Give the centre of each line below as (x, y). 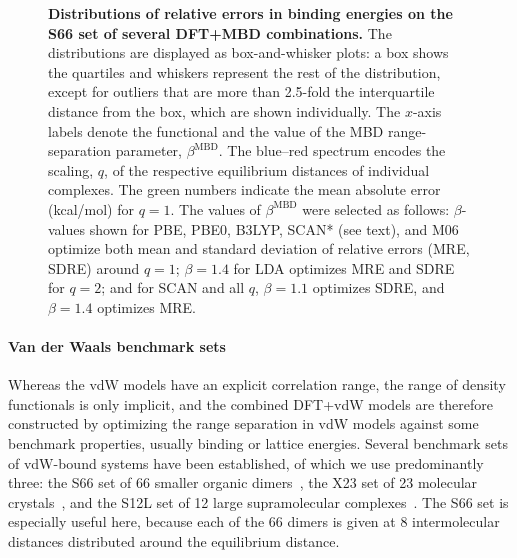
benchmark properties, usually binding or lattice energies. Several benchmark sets (258, 443)
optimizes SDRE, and (378, 287)
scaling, (71, 169)
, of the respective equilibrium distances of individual (267, 169)
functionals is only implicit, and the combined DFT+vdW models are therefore (250, 403)
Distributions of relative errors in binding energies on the (250, 13)
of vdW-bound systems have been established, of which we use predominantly (246, 462)
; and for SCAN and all (173, 287)
